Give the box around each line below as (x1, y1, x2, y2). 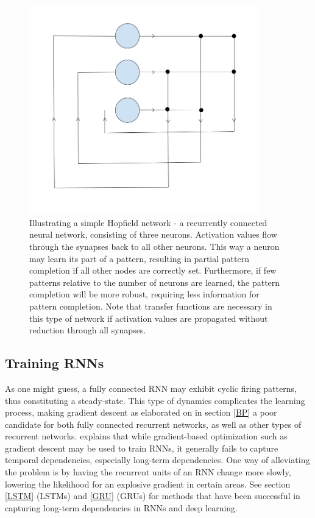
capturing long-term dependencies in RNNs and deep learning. (5, 501, 238, 514)
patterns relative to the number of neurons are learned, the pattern (29, 275, 280, 288)
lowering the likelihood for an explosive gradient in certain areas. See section (5, 477, 291, 490)
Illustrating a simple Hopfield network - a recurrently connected (29, 216, 267, 229)
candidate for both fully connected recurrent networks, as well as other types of (5, 417, 302, 430)
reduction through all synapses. (29, 324, 146, 336)
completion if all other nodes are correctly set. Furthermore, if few (29, 264, 277, 277)
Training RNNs (5, 353, 104, 372)
